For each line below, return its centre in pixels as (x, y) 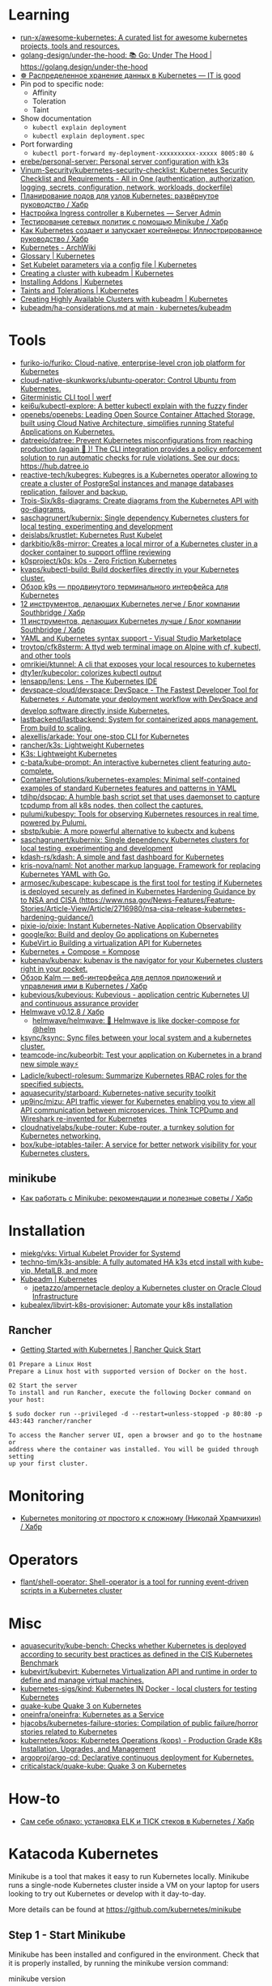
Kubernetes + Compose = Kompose (80, 951)
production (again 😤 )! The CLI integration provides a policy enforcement (141, 449)
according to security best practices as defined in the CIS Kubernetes (136, 1655)
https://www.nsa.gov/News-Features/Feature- (158, 900)
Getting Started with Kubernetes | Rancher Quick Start (110, 1349)
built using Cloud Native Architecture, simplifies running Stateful (127, 423)
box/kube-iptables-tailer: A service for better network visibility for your (138, 1144)
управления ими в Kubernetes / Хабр (84, 986)
